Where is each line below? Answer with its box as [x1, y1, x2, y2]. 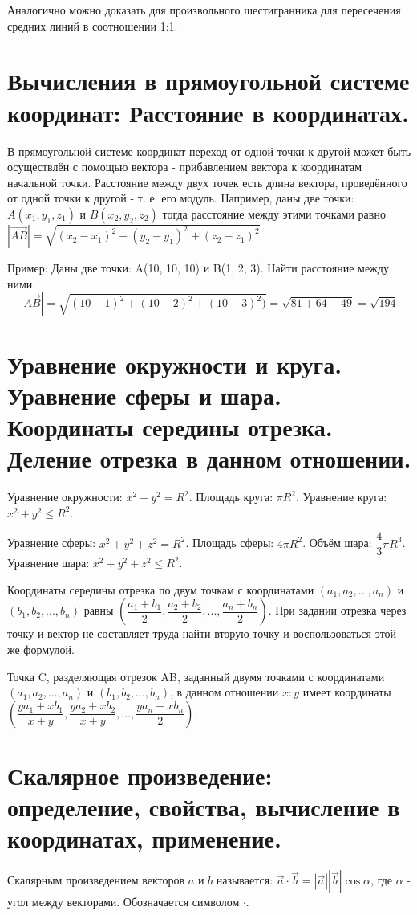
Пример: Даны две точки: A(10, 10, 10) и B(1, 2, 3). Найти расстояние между [7, 259, 389, 276]
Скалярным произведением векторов [7, 872, 185, 888]
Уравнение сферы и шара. [7, 378, 281, 411]
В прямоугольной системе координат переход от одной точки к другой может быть [7, 142, 411, 159]
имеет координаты [302, 684, 391, 701]
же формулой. [7, 641, 75, 658]
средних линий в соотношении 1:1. [7, 17, 178, 34]
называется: [216, 872, 273, 888]
